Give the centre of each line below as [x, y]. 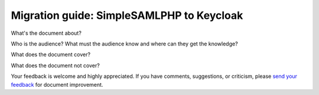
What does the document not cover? [55, 65]
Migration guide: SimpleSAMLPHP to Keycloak [127, 15]
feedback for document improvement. [57, 84]
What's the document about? [46, 33]
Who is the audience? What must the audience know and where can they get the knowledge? [125, 44]
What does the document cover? [51, 55]
